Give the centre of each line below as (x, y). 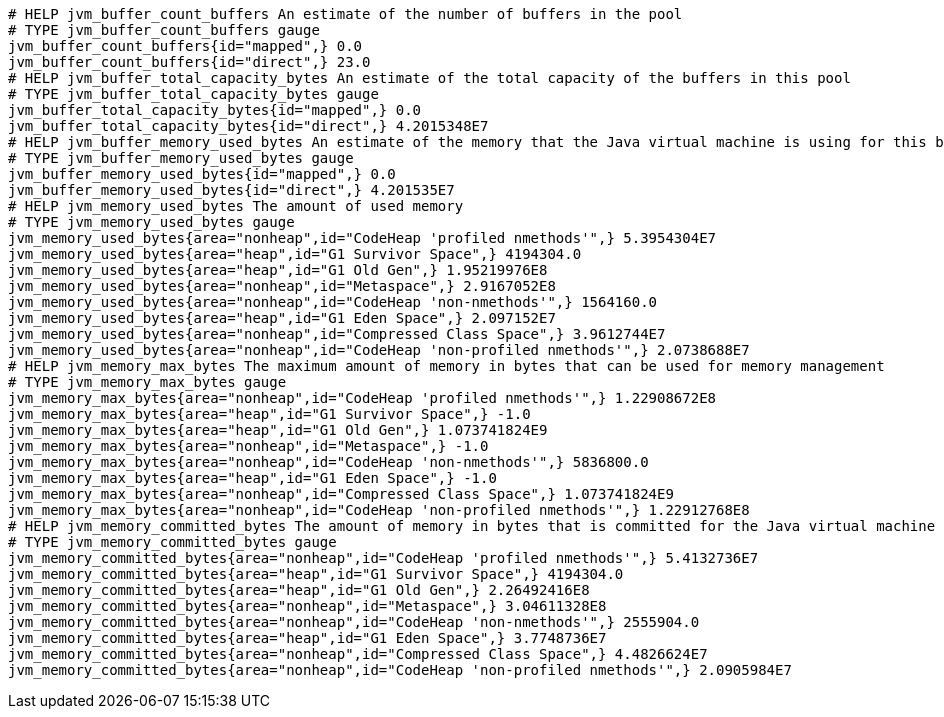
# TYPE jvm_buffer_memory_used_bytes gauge (181, 158)
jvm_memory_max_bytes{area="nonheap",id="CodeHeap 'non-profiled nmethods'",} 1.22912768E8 (379, 510)
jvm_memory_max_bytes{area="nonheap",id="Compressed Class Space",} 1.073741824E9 (341, 494)
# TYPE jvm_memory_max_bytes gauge (147, 382)
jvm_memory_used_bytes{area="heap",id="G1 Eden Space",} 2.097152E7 (282, 318)
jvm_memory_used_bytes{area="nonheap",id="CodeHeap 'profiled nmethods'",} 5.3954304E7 (362, 238)
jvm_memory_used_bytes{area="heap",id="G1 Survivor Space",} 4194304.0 (295, 254)
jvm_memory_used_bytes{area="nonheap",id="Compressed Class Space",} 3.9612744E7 (337, 334)
